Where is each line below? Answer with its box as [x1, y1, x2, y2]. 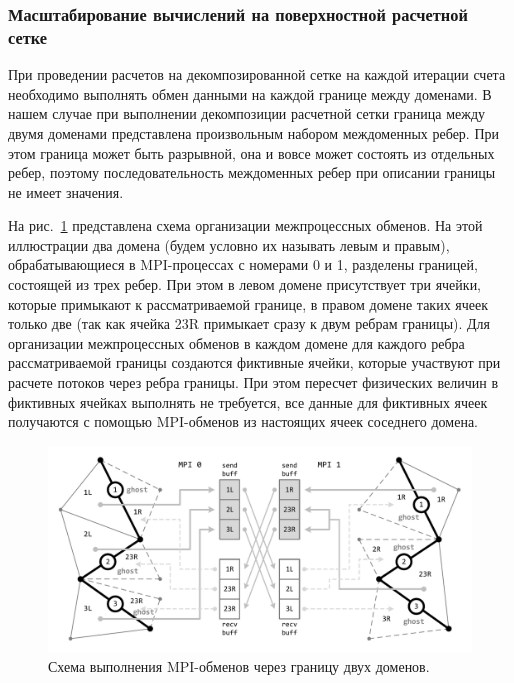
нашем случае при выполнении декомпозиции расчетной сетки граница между [8, 103, 486, 124]
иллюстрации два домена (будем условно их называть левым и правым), [8, 234, 450, 255]
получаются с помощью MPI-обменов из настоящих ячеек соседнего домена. [8, 411, 478, 432]
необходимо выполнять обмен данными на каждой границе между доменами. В [8, 83, 492, 104]
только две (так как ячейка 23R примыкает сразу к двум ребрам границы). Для [8, 313, 491, 334]
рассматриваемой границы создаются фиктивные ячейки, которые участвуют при [8, 352, 501, 373]
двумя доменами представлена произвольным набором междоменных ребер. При [8, 122, 500, 143]
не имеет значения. [8, 181, 124, 202]
